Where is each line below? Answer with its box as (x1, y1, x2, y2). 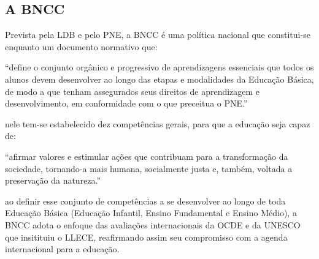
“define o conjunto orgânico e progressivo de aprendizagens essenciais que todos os (5, 61, 314, 73)
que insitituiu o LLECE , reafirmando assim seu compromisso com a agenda (5, 230, 288, 243)
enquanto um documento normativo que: (5, 40, 158, 53)
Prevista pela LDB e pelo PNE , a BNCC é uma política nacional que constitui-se (5, 28, 310, 41)
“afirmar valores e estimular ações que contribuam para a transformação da (5, 149, 288, 162)
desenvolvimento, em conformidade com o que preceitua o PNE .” (5, 97, 248, 110)
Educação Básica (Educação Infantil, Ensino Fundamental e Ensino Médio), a (5, 206, 297, 219)
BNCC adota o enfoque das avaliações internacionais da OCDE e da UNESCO (5, 218, 301, 231)
